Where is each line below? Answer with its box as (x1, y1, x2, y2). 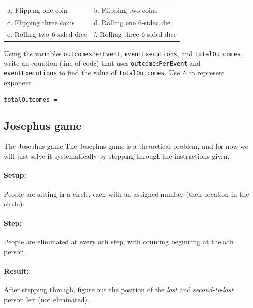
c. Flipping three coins (7, 17, 75, 27)
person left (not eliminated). (4, 294, 89, 304)
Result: (4, 265, 29, 275)
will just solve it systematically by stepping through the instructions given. (4, 150, 230, 161)
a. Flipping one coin (7, 4, 67, 15)
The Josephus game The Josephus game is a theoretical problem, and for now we (4, 140, 248, 151)
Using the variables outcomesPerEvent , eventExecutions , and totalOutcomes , (4, 48, 243, 58)
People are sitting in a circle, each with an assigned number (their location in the (4, 188, 249, 199)
